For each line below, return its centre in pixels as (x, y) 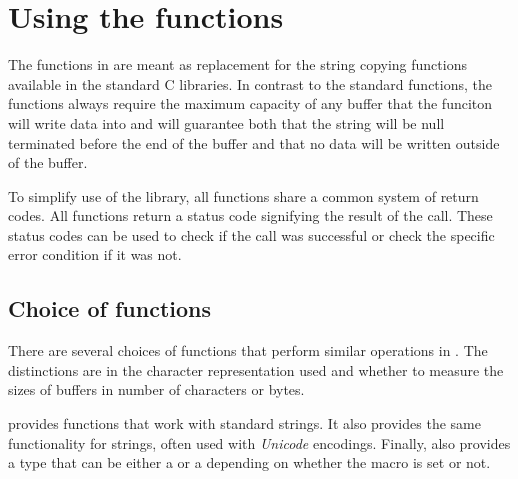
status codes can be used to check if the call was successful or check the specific (251, 234)
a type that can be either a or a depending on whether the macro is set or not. (249, 462)
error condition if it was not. (95, 254)
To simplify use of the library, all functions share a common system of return (243, 195)
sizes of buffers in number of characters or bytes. (156, 389)
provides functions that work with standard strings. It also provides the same (244, 423)
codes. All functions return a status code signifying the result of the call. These (250, 215)
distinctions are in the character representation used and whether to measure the (256, 369)
